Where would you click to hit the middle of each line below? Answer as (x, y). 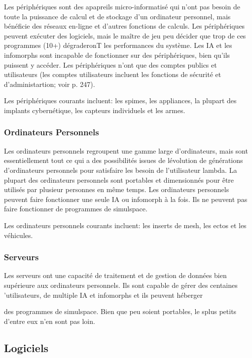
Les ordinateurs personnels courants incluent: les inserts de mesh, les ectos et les (125, 225)
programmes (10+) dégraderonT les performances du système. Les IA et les (118, 45)
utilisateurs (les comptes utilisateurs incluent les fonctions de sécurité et (113, 74)
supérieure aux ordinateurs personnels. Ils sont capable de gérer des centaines (121, 285)
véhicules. (18, 235)
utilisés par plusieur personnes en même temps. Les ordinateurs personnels (117, 189)
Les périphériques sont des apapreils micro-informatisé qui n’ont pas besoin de (122, 6)
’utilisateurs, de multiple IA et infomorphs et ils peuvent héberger (103, 295)
